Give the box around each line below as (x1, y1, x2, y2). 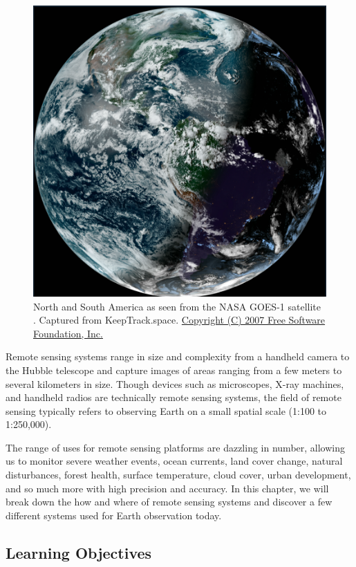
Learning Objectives (6, 541, 152, 563)
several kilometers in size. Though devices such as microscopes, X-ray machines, (6, 376, 344, 391)
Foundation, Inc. (33, 326, 103, 340)
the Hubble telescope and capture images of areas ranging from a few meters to (6, 362, 342, 377)
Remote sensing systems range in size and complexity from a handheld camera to (6, 349, 350, 364)
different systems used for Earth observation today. (6, 508, 222, 522)
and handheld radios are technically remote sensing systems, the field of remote (6, 390, 341, 405)
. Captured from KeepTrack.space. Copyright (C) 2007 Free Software (33, 313, 326, 327)
